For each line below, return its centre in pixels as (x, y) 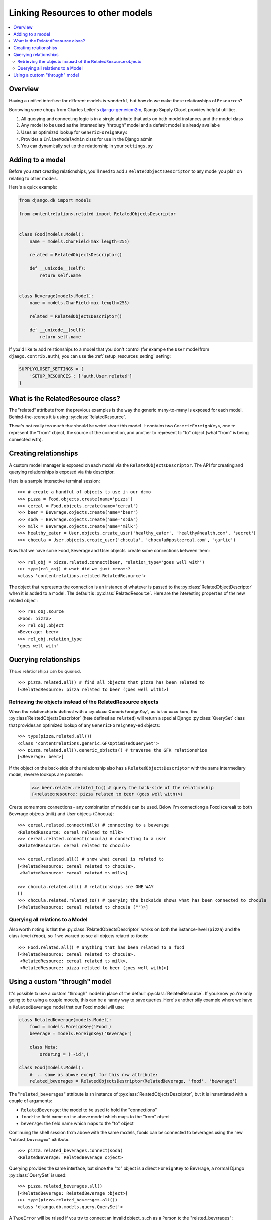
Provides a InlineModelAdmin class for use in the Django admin (87, 139)
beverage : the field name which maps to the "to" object (77, 1123)
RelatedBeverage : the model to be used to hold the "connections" (89, 1110)
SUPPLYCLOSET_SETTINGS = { (51, 369)
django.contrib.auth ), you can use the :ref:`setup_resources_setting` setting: (90, 356)
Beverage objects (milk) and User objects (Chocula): (62, 814)
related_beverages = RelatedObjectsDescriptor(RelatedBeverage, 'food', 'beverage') (134, 1081)
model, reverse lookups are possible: (46, 775)
